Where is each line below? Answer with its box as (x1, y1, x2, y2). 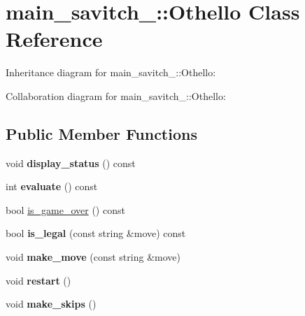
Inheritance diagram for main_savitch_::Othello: (6, 65, 216, 80)
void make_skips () (6, 296, 97, 311)
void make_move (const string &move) (6, 250, 180, 264)
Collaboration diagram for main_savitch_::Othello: (6, 88, 226, 103)
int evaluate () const (6, 179, 98, 194)
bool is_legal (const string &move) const (6, 226, 186, 240)
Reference (6, 24, 103, 53)
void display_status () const (6, 155, 136, 170)
